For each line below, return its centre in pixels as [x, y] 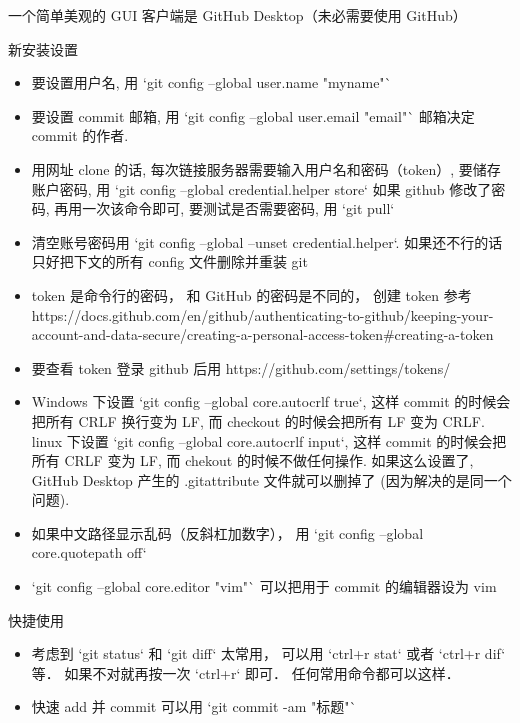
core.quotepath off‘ [89, 552]
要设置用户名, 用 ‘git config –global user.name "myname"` [211, 82]
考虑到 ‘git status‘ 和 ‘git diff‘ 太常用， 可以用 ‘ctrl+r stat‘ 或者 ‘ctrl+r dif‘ [268, 653]
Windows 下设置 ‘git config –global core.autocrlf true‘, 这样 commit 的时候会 [271, 401]
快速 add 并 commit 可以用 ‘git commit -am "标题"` [194, 706]
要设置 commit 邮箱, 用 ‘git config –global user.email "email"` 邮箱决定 [253, 115]
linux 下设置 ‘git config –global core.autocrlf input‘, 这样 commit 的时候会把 [269, 440]
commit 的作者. [80, 135]
